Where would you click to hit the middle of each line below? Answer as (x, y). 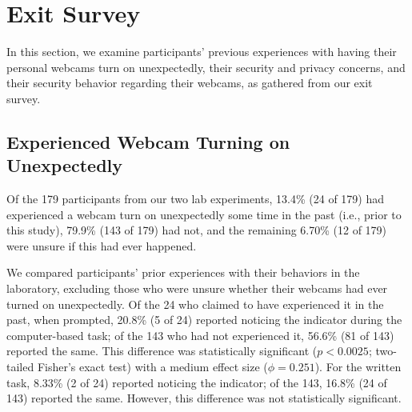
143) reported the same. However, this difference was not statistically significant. (204, 398)
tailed (20, 367)
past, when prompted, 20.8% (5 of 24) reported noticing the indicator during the (204, 320)
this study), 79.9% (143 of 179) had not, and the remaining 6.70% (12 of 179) (197, 230)
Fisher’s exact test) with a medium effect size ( (152, 367)
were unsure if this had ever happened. (102, 245)
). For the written (358, 367)
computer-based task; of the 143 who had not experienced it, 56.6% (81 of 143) (200, 335)
